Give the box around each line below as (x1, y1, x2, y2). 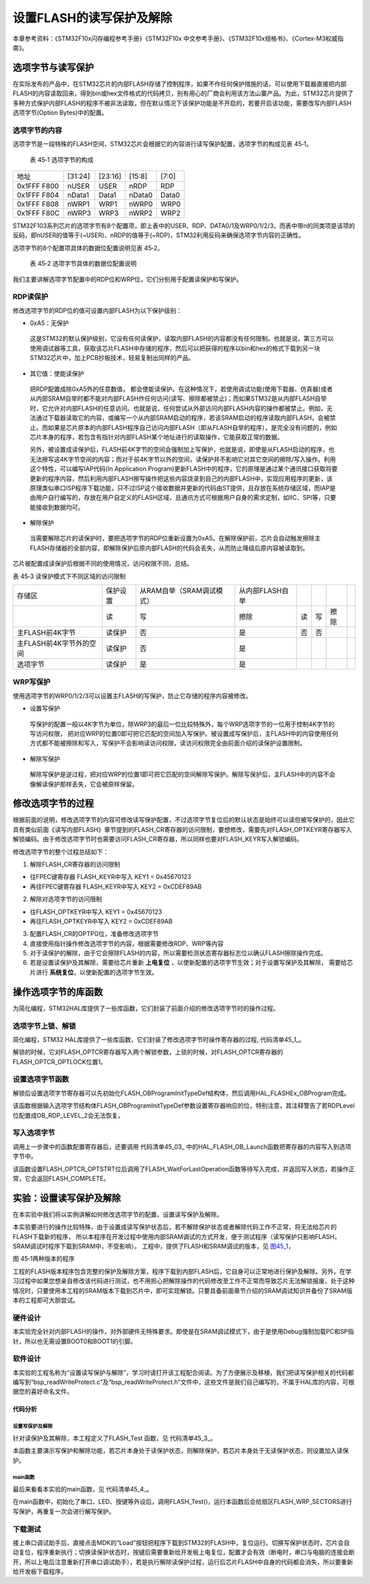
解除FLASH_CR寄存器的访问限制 (29, 860, 121, 868)
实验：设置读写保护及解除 (12, 1192, 121, 1203)
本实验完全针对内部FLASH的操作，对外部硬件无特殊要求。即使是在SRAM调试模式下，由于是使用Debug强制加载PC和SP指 (12, 1328, 354, 1336)
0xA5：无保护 (29, 319, 69, 327)
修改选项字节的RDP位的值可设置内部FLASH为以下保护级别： (12, 306, 183, 315)
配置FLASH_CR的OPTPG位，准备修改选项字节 (29, 930, 159, 938)
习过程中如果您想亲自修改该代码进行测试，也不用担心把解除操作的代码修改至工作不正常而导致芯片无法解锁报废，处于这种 (12, 1277, 355, 1285)
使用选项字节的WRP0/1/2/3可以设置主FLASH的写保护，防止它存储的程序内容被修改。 (12, 691, 252, 699)
